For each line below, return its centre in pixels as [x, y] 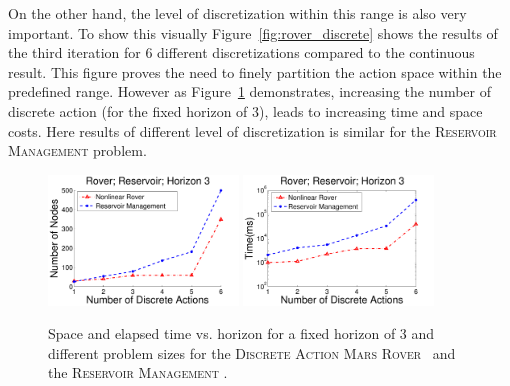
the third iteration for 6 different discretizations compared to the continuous [241, 52]
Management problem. [77, 150]
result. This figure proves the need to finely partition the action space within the [255, 71]
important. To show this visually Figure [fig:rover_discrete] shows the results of [253, 32]
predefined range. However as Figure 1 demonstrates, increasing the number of [249, 91]
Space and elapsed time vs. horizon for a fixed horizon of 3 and [241, 333]
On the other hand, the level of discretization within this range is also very [237, 13]
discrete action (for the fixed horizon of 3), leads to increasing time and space [245, 110]
